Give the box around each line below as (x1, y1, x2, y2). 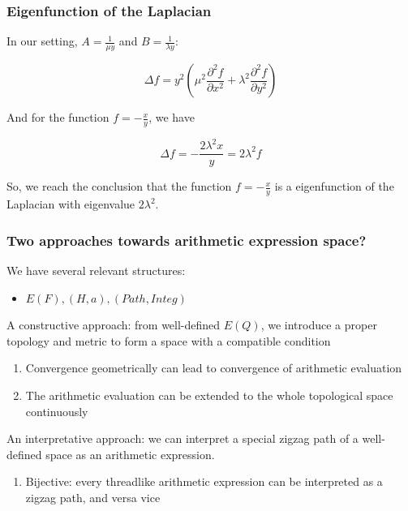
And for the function (6, 109, 110, 126)
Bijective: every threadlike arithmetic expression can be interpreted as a (25, 473, 383, 490)
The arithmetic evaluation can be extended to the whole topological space (25, 387, 393, 404)
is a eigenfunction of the (274, 178, 394, 195)
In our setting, (6, 32, 78, 49)
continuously (25, 402, 88, 419)
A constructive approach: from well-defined (6, 316, 221, 333)
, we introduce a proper (260, 316, 377, 333)
